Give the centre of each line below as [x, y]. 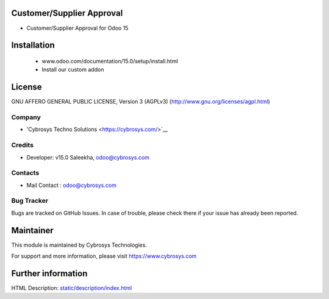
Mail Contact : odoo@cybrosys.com [72, 185]
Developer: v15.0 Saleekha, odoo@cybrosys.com [88, 157]
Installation [33, 45]
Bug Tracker [30, 201]
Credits [22, 145]
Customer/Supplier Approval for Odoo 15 [77, 28]
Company [26, 117]
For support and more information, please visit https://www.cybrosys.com [104, 256]
